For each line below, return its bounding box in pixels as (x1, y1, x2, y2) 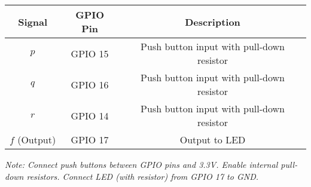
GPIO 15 (71, 46, 109, 60)
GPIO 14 (71, 108, 109, 122)
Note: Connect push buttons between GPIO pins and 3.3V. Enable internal (5, 158, 278, 170)
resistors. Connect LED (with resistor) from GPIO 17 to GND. (26, 170, 259, 182)
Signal (18, 14, 47, 29)
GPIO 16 (71, 77, 109, 91)
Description (185, 14, 240, 29)
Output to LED (179, 133, 246, 146)
